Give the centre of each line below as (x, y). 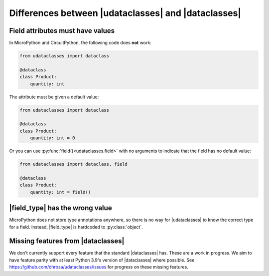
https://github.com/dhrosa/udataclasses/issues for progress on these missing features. (99, 267)
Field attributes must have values (62, 31)
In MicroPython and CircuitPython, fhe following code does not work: (80, 43)
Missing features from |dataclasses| (67, 241)
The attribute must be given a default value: (54, 97)
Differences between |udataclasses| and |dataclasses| (125, 13)
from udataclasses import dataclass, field (74, 164)
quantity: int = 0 (53, 138)
